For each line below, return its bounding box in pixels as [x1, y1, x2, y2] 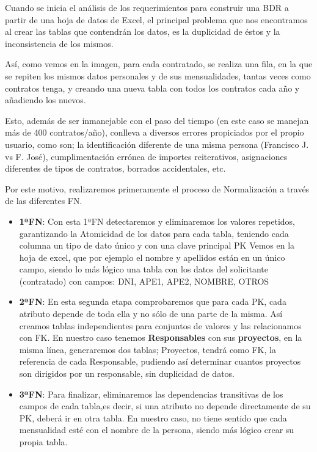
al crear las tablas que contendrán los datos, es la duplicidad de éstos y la [5, 25, 280, 38]
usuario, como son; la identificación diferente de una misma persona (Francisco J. [5, 137, 309, 150]
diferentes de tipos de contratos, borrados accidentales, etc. [5, 162, 226, 175]
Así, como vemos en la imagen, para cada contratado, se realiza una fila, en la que [5, 57, 313, 70]
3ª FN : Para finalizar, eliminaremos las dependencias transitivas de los [19, 387, 283, 400]
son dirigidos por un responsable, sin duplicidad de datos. [19, 367, 235, 380]
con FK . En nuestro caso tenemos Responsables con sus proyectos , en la [19, 331, 302, 344]
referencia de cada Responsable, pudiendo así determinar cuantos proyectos [19, 355, 301, 368]
